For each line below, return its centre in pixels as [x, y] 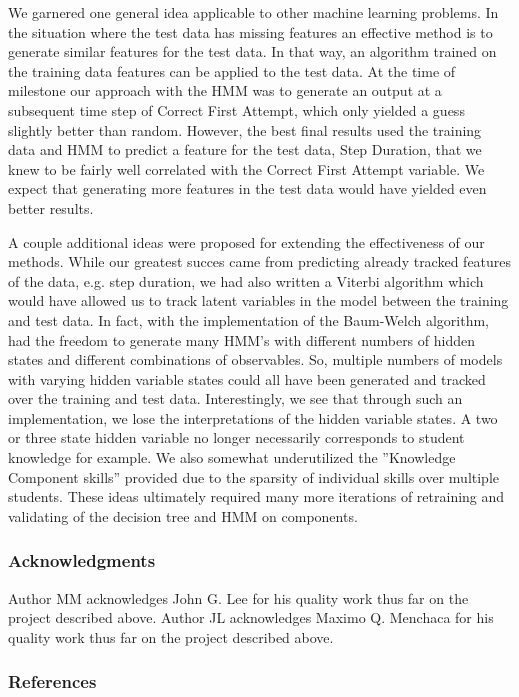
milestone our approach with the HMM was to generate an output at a [225, 90]
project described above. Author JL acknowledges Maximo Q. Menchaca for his [251, 617]
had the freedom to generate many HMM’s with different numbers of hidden [241, 339]
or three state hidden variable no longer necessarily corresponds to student [236, 437]
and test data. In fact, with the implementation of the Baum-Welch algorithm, [248, 319]
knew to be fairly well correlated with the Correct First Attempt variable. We [246, 168]
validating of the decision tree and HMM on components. [183, 515]
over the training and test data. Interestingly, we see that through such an [235, 398]
